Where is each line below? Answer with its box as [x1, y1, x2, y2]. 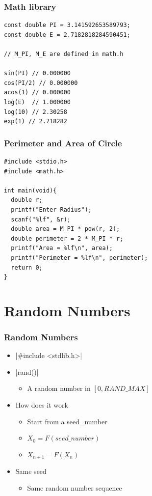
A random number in [27, 383, 91, 393]
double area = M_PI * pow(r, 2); [11, 225, 120, 233]
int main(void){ [4, 187, 57, 194]
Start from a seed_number [27, 416, 107, 426]
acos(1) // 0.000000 [4, 89, 71, 96]
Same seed [15, 466, 47, 476]
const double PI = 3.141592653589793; [4, 22, 130, 29]
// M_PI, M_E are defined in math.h [4, 51, 124, 57]
